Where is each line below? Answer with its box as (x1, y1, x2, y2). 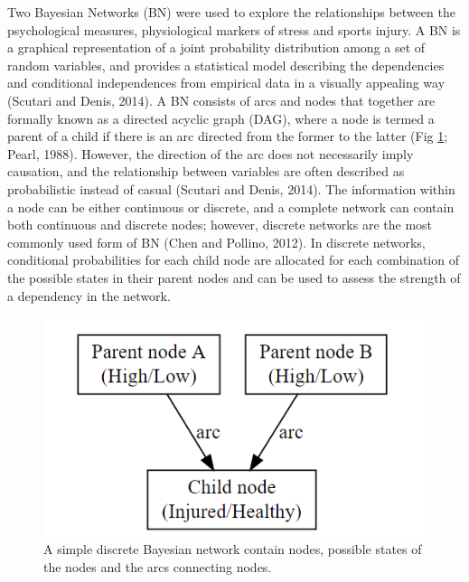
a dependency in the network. (7, 286, 171, 305)
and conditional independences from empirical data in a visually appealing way (7, 73, 446, 92)
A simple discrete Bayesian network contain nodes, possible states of (43, 540, 422, 559)
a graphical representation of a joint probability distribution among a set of (7, 38, 426, 57)
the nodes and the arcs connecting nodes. (43, 557, 272, 576)
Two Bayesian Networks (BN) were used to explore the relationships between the (7, 3, 455, 21)
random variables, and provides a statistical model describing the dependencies (7, 55, 445, 74)
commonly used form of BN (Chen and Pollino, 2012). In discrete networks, (7, 232, 426, 251)
